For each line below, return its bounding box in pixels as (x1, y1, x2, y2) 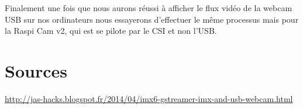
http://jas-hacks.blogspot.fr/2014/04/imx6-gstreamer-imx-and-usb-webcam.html (5, 92, 293, 104)
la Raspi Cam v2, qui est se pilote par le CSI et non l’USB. (5, 24, 217, 37)
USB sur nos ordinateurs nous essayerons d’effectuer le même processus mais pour (5, 13, 299, 25)
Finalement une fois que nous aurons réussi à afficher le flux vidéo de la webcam (5, 2, 292, 13)
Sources (5, 58, 67, 82)
